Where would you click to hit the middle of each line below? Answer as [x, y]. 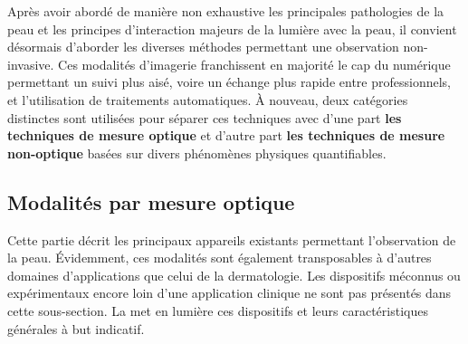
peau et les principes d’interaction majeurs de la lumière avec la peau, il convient [232, 29]
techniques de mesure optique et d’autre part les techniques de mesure [226, 135]
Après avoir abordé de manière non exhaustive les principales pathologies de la [226, 11]
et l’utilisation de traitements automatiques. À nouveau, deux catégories [208, 99]
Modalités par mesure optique [151, 201]
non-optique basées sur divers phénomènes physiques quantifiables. [197, 153]
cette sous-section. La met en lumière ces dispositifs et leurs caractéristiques [218, 310]
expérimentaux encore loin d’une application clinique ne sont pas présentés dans [229, 293]
